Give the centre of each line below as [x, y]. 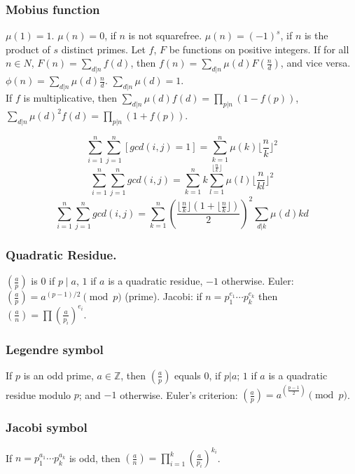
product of [28, 49]
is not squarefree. [165, 35]
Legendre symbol [55, 349]
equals [188, 375]
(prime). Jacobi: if [163, 296]
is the [316, 35]
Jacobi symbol [47, 427]
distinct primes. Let [103, 49]
